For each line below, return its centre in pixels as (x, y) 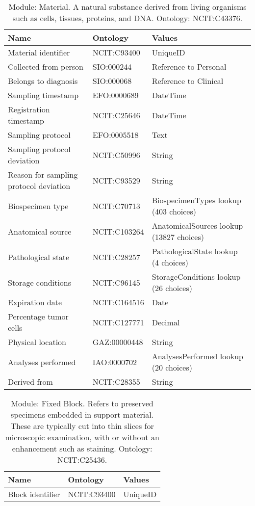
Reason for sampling (43, 174)
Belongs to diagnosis (43, 81)
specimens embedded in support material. (82, 414)
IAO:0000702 (115, 362)
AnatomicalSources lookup (197, 226)
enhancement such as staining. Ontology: (82, 448)
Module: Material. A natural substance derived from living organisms (127, 7)
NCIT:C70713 (116, 206)
